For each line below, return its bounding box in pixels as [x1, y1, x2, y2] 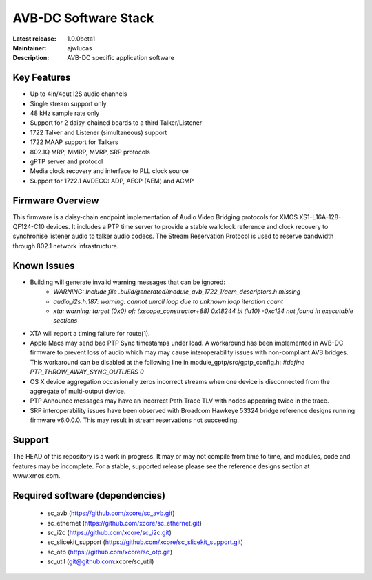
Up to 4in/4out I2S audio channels [30, 90, 127, 98]
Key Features [12, 72, 71, 83]
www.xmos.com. [12, 471, 61, 479]
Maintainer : [12, 43, 48, 52]
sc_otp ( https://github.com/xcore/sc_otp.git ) [47, 548, 173, 556]
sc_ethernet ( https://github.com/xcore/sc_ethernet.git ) [47, 519, 203, 527]
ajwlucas [67, 43, 92, 52]
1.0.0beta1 [67, 34, 96, 43]
